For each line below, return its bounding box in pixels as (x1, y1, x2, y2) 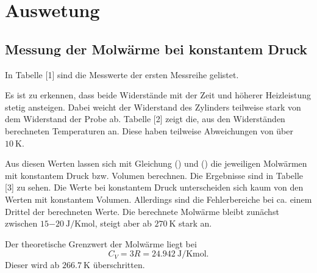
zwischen (5, 217, 38, 230)
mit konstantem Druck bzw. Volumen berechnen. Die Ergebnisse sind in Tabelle (5, 169, 304, 181)
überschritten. (93, 258, 145, 271)
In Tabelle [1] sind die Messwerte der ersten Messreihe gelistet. (5, 68, 239, 81)
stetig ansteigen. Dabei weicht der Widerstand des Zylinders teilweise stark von (5, 100, 301, 113)
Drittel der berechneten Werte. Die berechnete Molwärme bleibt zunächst (5, 205, 279, 217)
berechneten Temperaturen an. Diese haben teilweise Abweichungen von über (5, 124, 293, 137)
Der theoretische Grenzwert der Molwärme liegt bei (5, 237, 197, 250)
